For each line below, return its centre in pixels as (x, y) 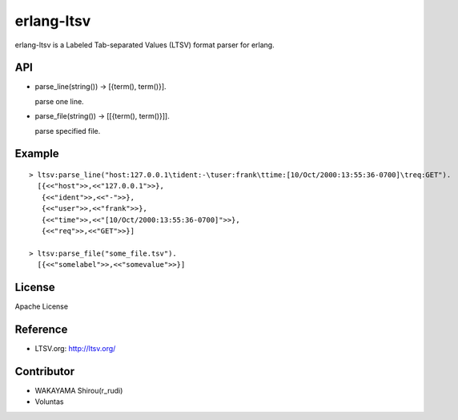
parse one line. (59, 101)
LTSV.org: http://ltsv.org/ (75, 348)
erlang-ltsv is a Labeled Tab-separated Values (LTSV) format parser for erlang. (145, 45)
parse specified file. (68, 131)
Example (37, 153)
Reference (41, 329)
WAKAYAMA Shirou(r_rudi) (79, 390)
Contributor (45, 372)
